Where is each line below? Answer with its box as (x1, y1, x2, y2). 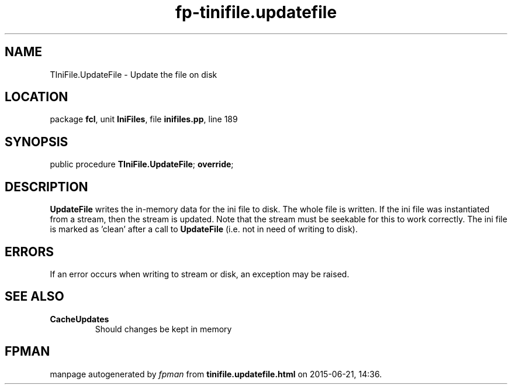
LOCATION (5, 89, 68, 105)
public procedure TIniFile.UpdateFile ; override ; (50, 159, 234, 170)
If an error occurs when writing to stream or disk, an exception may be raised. (50, 268, 350, 279)
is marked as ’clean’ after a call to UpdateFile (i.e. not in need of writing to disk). (50, 224, 358, 235)
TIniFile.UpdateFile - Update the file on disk (50, 69, 217, 80)
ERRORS (5, 244, 54, 259)
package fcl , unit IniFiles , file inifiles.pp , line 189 (50, 114, 238, 125)
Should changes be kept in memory (95, 323, 232, 334)
